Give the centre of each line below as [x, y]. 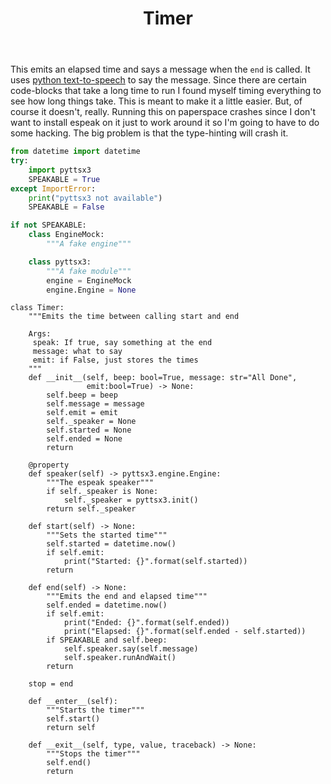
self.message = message [95, 404]
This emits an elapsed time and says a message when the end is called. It [160, 69]
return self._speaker [91, 509]
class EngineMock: [66, 235]
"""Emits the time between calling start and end [134, 317]
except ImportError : [53, 188]
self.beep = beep [82, 395]
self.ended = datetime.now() [107, 605]
